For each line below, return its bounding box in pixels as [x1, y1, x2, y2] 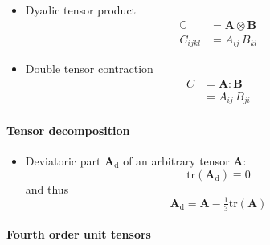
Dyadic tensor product [25, 2, 137, 18]
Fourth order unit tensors [6, 226, 151, 243]
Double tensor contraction [25, 60, 153, 77]
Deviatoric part [25, 153, 101, 169]
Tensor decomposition [6, 121, 130, 138]
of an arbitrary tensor [123, 153, 230, 169]
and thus [25, 180, 69, 197]
